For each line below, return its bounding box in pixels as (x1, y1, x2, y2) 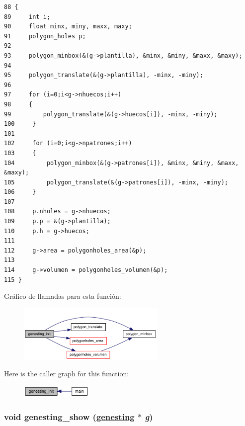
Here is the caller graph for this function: (4, 368, 129, 379)
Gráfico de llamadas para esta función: (4, 291, 121, 301)
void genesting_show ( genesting (4, 410, 135, 423)
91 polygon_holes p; (4, 32, 86, 40)
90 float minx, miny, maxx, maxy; (4, 23, 132, 30)
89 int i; (4, 13, 51, 20)
